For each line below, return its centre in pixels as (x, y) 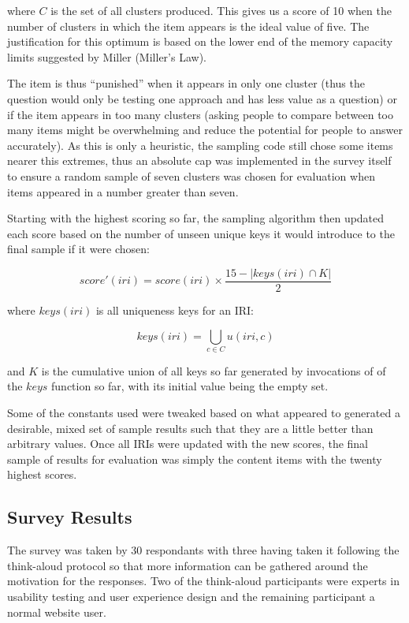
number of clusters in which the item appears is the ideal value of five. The (188, 26)
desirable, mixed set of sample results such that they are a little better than (190, 428)
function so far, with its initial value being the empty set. (190, 386)
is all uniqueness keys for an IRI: (175, 310)
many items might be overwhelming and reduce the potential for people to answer (205, 130)
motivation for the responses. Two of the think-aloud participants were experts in (203, 581)
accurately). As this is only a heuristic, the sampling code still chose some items (200, 145)
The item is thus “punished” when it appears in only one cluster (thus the (186, 83)
